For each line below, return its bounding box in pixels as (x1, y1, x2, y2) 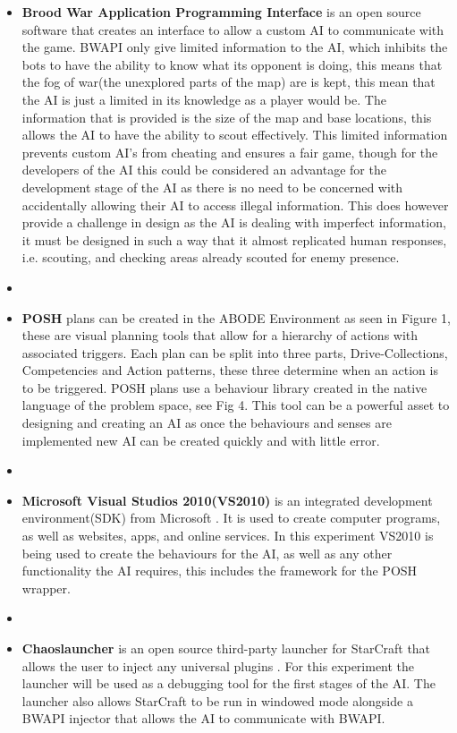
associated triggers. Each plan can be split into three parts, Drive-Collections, (21, 343, 448, 362)
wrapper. (21, 578, 71, 597)
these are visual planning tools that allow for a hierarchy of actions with (21, 326, 419, 345)
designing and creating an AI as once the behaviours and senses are (21, 413, 392, 432)
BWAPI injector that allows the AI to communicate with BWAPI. (21, 709, 385, 728)
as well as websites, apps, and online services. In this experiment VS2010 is (21, 526, 434, 545)
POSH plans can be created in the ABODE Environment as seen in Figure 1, (21, 308, 451, 327)
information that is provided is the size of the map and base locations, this (21, 107, 432, 126)
